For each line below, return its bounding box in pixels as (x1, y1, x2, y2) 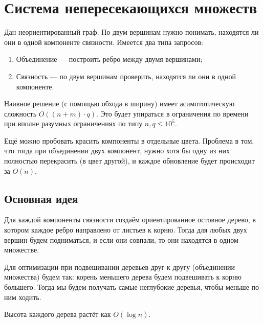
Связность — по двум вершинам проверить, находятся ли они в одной (16, 71, 236, 81)
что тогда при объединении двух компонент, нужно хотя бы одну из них (4, 145, 230, 156)
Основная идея (4, 190, 78, 206)
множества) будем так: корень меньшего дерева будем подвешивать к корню (4, 271, 242, 282)
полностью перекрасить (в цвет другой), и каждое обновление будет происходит (4, 155, 255, 166)
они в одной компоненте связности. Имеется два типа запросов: (4, 36, 204, 47)
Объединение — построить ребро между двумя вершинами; (16, 54, 203, 64)
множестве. (4, 244, 39, 255)
